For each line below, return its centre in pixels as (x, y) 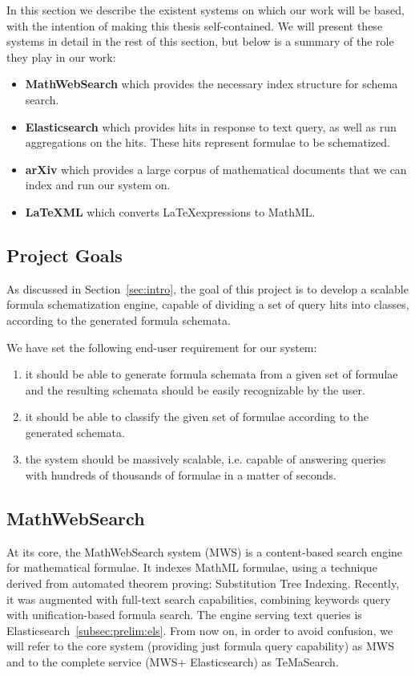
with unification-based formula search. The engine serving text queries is (184, 615)
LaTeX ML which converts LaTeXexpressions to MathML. (170, 211)
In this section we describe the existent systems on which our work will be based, (205, 10)
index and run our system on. (98, 185)
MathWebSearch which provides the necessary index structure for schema (212, 84)
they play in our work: (61, 57)
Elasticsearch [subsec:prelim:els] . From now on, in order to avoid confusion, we (200, 630)
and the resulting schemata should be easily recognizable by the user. (195, 389)
